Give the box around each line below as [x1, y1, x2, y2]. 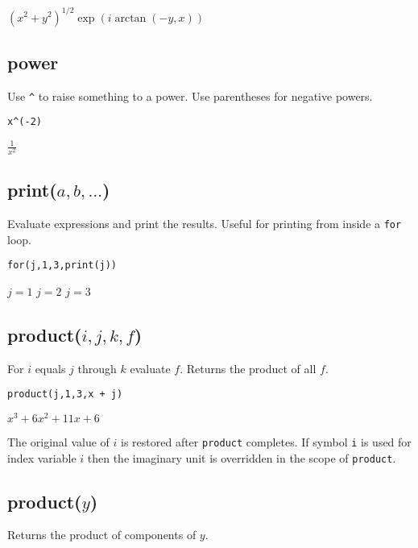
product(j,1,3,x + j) [7, 388, 123, 401]
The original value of [7, 433, 110, 450]
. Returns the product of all [180, 359, 317, 376]
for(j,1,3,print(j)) [7, 259, 118, 272]
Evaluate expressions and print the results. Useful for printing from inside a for [7, 214, 402, 231]
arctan [114, 12, 147, 24]
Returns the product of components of [7, 526, 197, 543]
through [77, 359, 117, 376]
